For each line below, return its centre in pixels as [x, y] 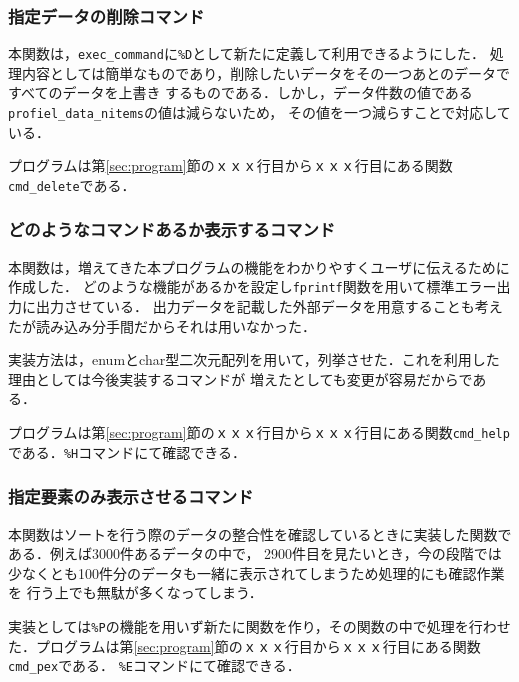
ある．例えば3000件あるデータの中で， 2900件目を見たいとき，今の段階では [255, 553]
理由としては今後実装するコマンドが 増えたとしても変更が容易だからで [240, 378]
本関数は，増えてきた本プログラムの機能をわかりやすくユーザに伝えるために [259, 266]
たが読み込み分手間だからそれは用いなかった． [162, 325]
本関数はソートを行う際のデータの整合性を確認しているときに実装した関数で [260, 533]
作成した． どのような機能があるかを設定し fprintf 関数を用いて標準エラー [252, 286]
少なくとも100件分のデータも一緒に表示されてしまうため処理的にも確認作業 [256, 572]
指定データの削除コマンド [106, 15]
